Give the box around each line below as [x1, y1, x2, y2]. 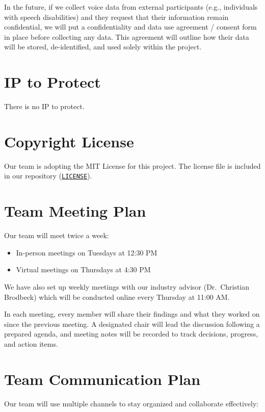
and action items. [4, 338, 58, 349]
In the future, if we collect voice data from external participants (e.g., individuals [4, 2, 258, 12]
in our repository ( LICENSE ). [4, 170, 92, 181]
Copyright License [4, 131, 134, 151]
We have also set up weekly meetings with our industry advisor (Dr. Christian [4, 281, 250, 292]
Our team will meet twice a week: [4, 230, 109, 241]
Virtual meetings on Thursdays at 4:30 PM [16, 264, 151, 275]
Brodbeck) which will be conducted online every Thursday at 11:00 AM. [4, 291, 230, 302]
